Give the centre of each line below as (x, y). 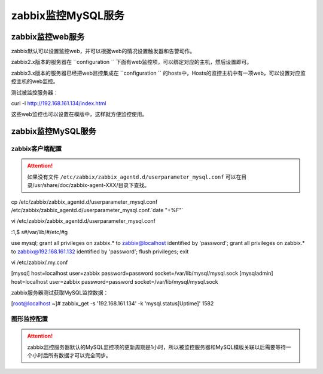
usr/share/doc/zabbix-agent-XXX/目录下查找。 (92, 185)
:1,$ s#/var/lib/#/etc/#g (39, 232)
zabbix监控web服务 (48, 37)
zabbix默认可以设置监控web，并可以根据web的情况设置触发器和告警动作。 (103, 51)
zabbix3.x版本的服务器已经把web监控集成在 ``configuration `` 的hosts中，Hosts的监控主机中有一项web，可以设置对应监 (159, 73)
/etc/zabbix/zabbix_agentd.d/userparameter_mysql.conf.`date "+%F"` (97, 210)
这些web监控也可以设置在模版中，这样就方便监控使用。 (79, 114)
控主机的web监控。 (35, 81)
